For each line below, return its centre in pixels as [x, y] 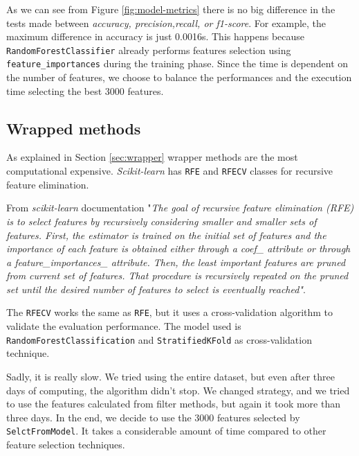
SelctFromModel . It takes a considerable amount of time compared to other [166, 431]
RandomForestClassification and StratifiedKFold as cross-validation [159, 339]
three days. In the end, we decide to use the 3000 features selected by [153, 417]
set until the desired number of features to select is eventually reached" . [156, 289]
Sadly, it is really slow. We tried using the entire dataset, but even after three [171, 376]
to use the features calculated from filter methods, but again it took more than [173, 404]
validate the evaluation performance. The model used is [124, 326]
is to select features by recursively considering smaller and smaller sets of [162, 221]
